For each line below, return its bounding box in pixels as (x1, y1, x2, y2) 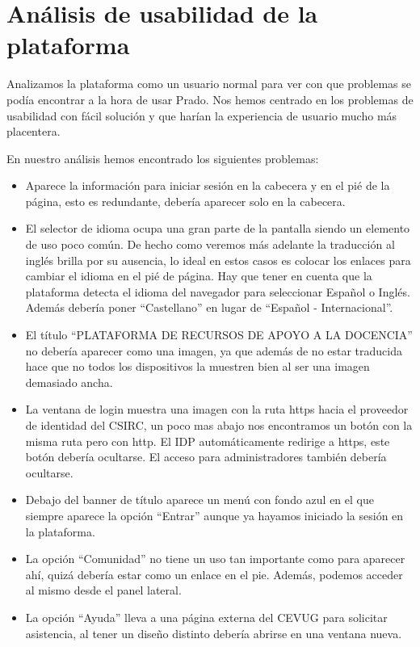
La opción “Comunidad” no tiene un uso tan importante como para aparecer (25, 550, 405, 567)
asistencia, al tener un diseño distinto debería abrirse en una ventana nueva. (25, 624, 402, 641)
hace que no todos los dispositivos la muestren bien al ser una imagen (25, 358, 370, 375)
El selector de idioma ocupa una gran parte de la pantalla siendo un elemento (25, 220, 410, 237)
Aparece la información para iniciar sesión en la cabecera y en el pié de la (25, 177, 390, 194)
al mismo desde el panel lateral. (25, 582, 182, 599)
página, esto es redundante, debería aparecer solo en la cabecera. (25, 192, 346, 209)
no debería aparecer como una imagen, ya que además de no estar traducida (25, 342, 403, 359)
